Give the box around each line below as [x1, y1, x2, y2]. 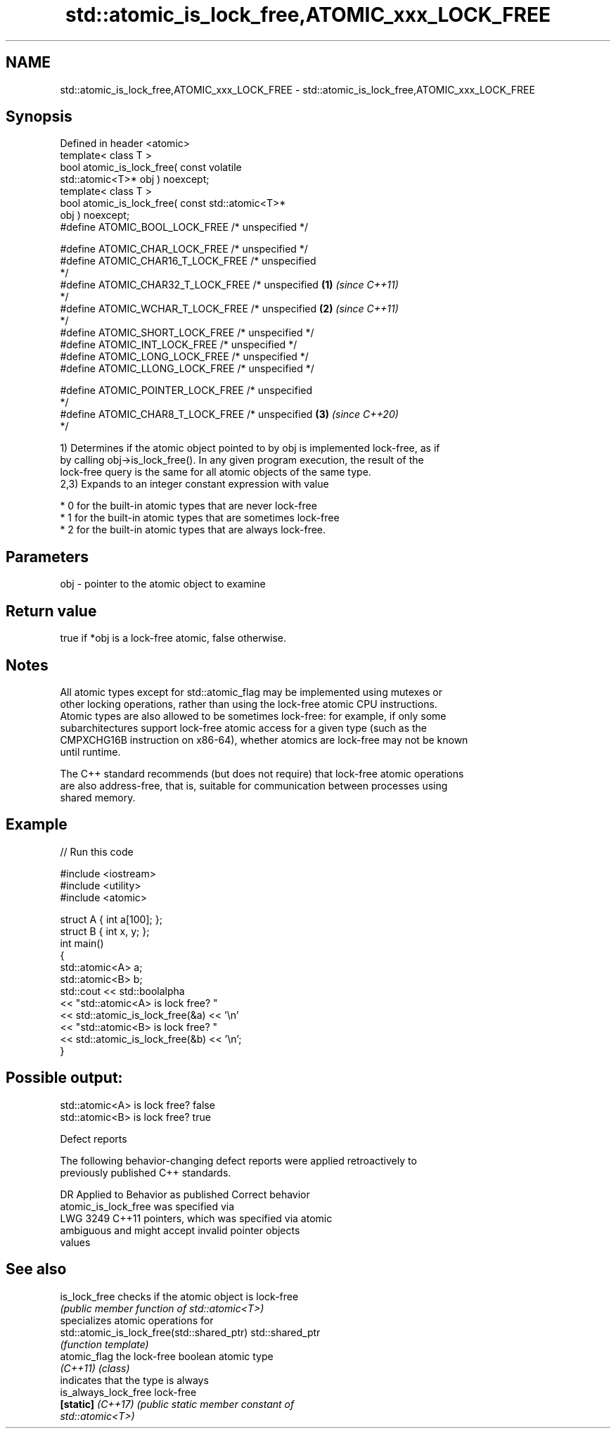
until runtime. [60, 745, 121, 758]
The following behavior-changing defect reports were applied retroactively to [60, 1154, 417, 1167]
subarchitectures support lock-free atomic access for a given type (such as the [60, 721, 428, 734]
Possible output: [6, 1069, 123, 1087]
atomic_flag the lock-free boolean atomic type [60, 1350, 274, 1362]
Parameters [6, 547, 89, 566]
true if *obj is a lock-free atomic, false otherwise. [60, 632, 286, 645]
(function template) [60, 1338, 149, 1350]
